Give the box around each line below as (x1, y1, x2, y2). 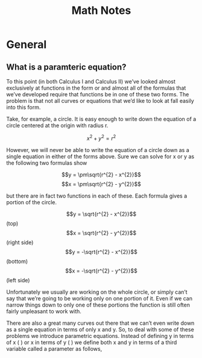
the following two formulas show (6, 159, 87, 167)
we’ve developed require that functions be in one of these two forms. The (6, 91, 189, 98)
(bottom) (6, 257, 28, 265)
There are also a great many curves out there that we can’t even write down (6, 319, 195, 327)
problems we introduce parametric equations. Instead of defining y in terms (6, 332, 194, 339)
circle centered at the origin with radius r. (6, 122, 109, 129)
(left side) (6, 276, 30, 283)
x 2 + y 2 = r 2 (86, 134, 116, 142)
